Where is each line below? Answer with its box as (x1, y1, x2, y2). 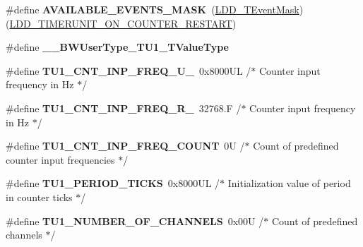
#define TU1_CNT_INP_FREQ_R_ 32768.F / (6, 100, 242, 115)
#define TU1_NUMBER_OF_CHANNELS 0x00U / (6, 213, 264, 228)
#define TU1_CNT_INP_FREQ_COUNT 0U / (6, 138, 245, 153)
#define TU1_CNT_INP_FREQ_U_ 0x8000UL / (6, 63, 251, 78)
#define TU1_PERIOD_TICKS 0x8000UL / (6, 176, 220, 191)
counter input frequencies (6, 152, 115, 167)
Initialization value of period (227, 176, 351, 191)
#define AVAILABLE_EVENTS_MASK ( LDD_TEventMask (6, 2, 299, 16)
